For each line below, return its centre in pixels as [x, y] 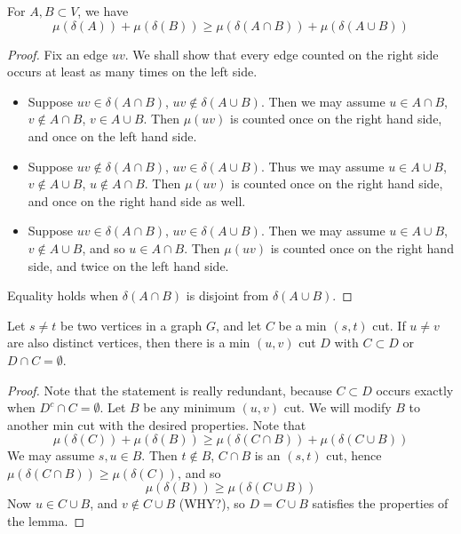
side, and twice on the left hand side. [128, 265]
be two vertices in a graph [131, 325]
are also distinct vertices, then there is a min [129, 343]
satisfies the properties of [380, 503]
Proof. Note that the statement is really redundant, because [170, 390]
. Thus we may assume [322, 166]
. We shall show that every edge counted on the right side [282, 54]
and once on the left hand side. [112, 135]
